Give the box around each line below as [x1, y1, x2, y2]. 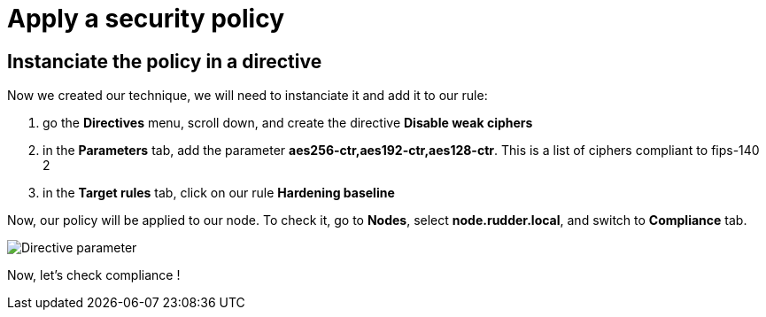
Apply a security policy [7, 4, 285, 34]
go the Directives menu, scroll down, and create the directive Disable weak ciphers [43, 115, 533, 131]
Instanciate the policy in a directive [7, 50, 322, 73]
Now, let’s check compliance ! [7, 267, 181, 283]
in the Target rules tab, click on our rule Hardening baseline [43, 185, 395, 201]
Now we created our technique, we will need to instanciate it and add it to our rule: [7, 88, 488, 104]
